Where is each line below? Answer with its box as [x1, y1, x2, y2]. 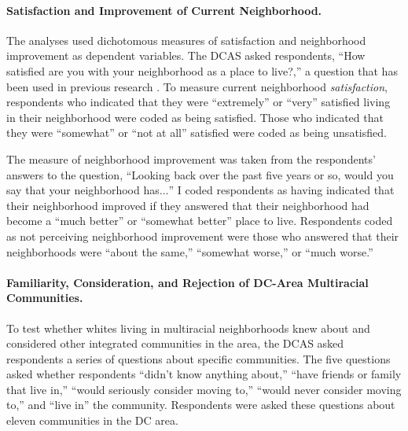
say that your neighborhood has [6, 182, 160, 198]
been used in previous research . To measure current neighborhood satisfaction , [6, 78, 388, 94]
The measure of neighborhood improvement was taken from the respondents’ [6, 150, 376, 167]
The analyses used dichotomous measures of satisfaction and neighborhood [6, 31, 366, 48]
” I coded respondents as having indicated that [168, 182, 395, 198]
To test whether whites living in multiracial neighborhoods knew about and [6, 319, 370, 336]
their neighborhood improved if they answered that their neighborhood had [6, 197, 369, 213]
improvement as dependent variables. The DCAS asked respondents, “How [6, 47, 366, 64]
